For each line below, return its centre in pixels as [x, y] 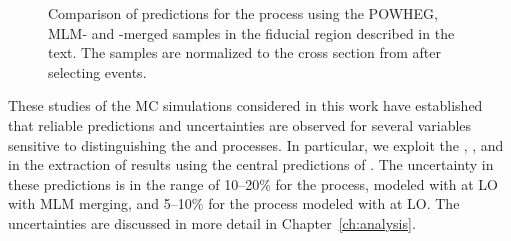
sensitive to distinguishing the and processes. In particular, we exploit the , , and [256, 144]
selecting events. [97, 71]
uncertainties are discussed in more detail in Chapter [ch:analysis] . [212, 222]
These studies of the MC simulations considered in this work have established [245, 105]
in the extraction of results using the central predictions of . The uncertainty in [251, 164]
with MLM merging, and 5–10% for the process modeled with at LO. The [234, 203]
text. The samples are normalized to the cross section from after [244, 52]
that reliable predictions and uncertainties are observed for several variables [240, 124]
